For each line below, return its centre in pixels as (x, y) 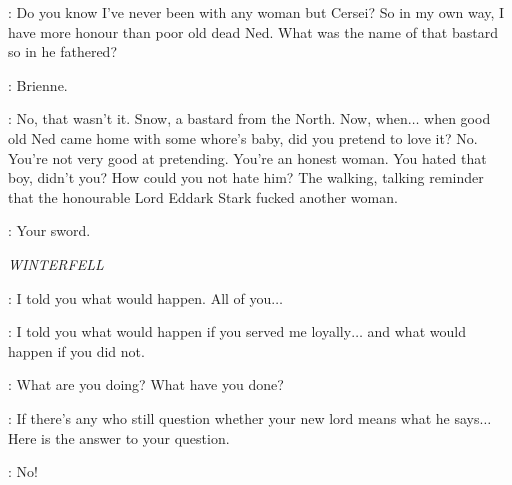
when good (457, 118)
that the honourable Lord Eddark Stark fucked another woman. (203, 196)
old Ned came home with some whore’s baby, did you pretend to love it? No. (243, 137)
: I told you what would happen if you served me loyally (180, 331)
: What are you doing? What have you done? (146, 384)
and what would (416, 331)
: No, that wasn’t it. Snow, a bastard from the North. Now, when (208, 118)
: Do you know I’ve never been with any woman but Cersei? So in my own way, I (256, 12)
